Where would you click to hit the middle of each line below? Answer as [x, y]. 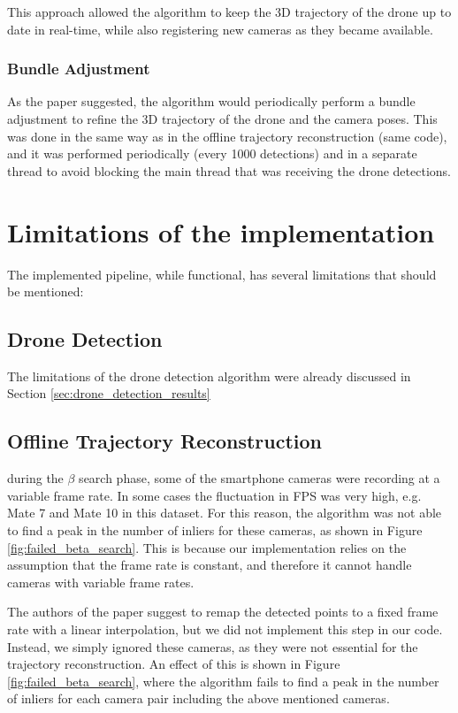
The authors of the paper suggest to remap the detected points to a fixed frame [223, 612]
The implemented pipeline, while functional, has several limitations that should [222, 274]
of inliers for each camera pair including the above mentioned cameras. [198, 698]
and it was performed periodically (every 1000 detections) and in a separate [212, 153]
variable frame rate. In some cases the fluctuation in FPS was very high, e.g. [214, 495]
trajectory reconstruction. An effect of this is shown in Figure [174, 664]
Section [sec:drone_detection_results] [109, 393]
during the [35, 478]
